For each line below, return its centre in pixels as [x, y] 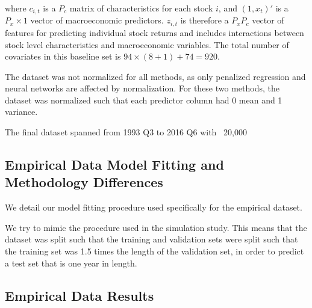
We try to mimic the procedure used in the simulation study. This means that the [156, 227]
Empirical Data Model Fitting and [114, 165]
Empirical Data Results [80, 295]
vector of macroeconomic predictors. [97, 20]
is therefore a [204, 20]
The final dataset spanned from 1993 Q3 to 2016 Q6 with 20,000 [126, 132]
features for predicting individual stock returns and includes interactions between [154, 32]
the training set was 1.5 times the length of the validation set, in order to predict [154, 251]
